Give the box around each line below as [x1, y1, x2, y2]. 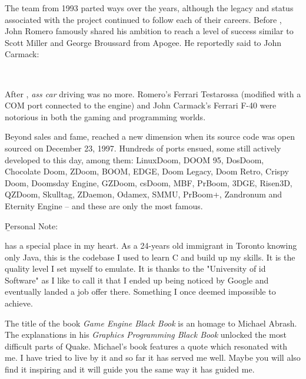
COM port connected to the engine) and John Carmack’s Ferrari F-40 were [5, 99, 277, 111]
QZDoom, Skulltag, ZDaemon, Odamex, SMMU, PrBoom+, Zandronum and [5, 188, 282, 200]
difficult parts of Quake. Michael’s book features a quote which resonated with [5, 340, 287, 352]
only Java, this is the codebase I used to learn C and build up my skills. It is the [5, 251, 295, 263]
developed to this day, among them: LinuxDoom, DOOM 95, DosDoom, [5, 153, 264, 166]
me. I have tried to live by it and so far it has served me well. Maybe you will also [5, 351, 301, 364]
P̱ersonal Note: [5, 219, 58, 232]
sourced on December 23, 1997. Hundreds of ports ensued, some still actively [5, 141, 281, 154]
